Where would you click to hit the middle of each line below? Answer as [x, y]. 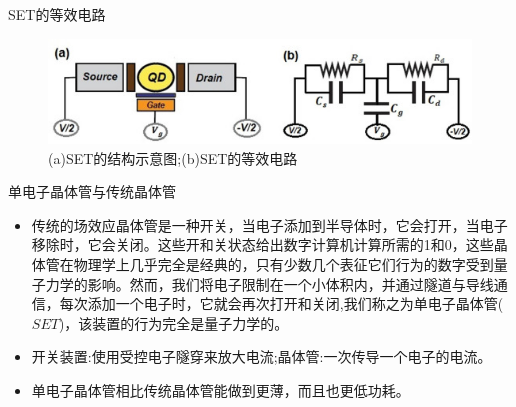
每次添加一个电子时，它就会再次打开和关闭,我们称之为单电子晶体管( [281, 303]
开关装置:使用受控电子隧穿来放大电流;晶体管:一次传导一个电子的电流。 [261, 356]
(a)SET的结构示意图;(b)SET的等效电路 [173, 157]
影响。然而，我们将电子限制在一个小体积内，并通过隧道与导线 [290, 283]
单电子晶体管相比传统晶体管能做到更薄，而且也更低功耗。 [220, 389]
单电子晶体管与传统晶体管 [92, 191]
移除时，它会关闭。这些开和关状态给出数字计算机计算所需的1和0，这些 [262, 244]
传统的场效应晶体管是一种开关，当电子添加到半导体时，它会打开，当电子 [269, 224]
